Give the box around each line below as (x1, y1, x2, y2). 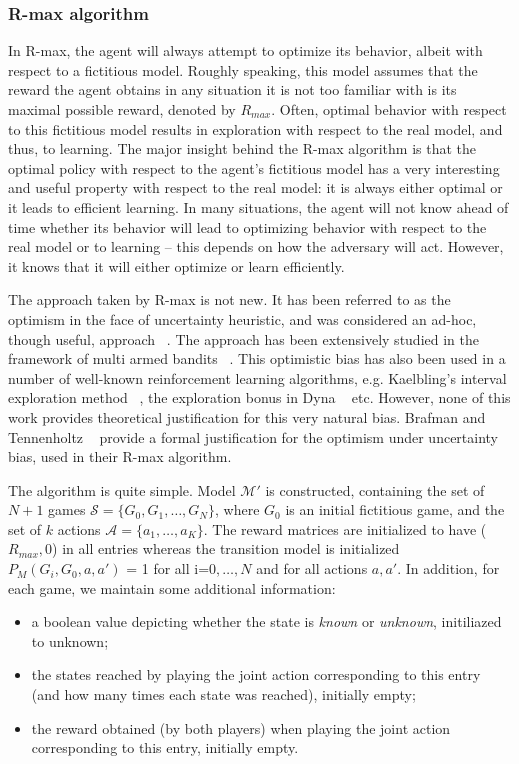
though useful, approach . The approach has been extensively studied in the (8, 328, 479, 349)
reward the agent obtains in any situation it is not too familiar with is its (8, 79, 457, 100)
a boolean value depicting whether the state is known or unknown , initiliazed (31, 611, 502, 632)
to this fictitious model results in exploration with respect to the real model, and (8, 118, 503, 139)
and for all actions (256, 558, 368, 579)
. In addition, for (397, 558, 500, 579)
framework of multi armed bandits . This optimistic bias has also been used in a (8, 348, 506, 369)
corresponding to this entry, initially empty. (31, 737, 299, 758)
